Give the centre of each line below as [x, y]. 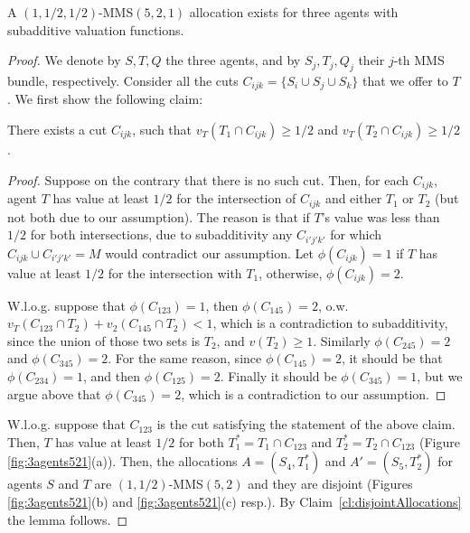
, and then [111, 375]
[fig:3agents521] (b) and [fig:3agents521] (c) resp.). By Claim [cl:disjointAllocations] [235, 501]
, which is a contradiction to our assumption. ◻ [314, 393]
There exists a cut [57, 130]
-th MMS [419, 60]
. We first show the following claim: [105, 99]
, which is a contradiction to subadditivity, [330, 323]
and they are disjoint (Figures [330, 484]
